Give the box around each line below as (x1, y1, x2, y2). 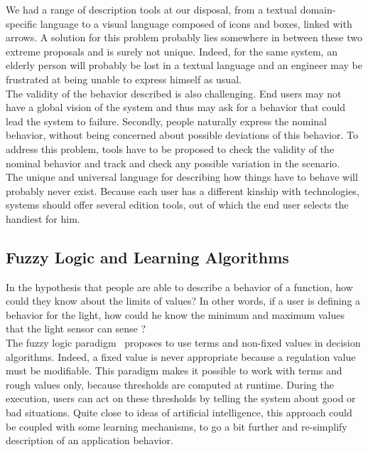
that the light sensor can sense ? (6, 321, 146, 336)
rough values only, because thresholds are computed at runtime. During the (6, 377, 334, 391)
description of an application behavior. (6, 433, 173, 448)
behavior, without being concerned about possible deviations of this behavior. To (6, 127, 358, 142)
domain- (300, 2, 336, 16)
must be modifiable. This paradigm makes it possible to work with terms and (6, 363, 342, 378)
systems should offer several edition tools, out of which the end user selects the (6, 197, 349, 212)
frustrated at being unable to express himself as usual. (6, 71, 242, 86)
